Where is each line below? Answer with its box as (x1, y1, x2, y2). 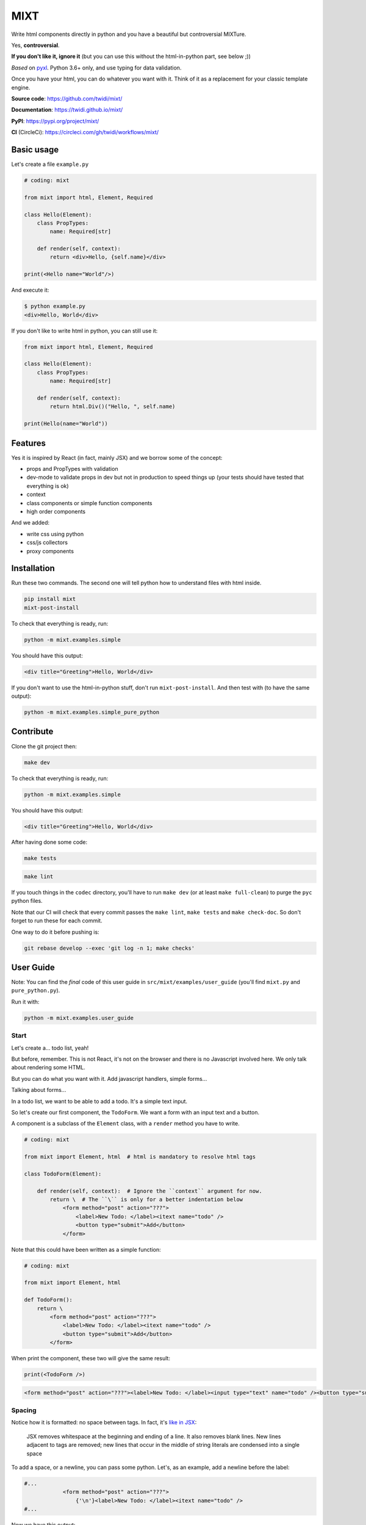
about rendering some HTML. (11, 1064, 85, 1071)
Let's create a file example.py (11, 160, 89, 168)
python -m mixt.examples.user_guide (24, 1014, 134, 1021)
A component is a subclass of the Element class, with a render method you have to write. (11, 1120, 240, 1127)
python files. (11, 897, 43, 905)
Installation (11, 563, 55, 573)
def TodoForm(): (24, 1296, 73, 1304)
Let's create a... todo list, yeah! (11, 1044, 89, 1052)
